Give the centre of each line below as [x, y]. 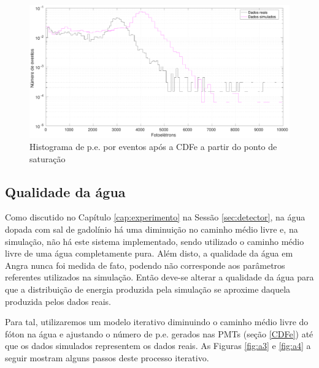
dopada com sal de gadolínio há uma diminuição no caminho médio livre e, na [152, 229]
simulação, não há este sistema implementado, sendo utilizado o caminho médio [155, 241]
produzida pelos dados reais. [58, 301]
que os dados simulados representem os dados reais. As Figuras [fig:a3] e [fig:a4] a [158, 346]
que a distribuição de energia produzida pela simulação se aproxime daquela [148, 289]
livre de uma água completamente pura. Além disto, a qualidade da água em [149, 253]
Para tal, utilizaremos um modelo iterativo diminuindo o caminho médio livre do [157, 322]
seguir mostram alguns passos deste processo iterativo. [107, 357]
